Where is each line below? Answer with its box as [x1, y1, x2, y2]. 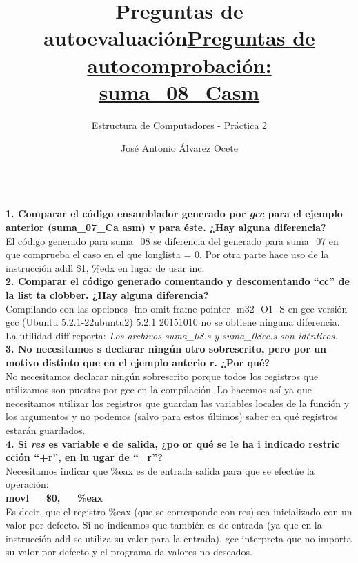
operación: [6, 477, 49, 491]
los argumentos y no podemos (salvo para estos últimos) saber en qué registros [6, 409, 338, 424]
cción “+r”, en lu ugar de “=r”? [6, 450, 163, 464]
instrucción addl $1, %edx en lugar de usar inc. [6, 260, 205, 275]
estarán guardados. [6, 422, 86, 437]
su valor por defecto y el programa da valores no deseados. [6, 544, 252, 559]
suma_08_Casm [99, 77, 260, 106]
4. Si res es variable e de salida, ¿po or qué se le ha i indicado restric [6, 436, 340, 451]
